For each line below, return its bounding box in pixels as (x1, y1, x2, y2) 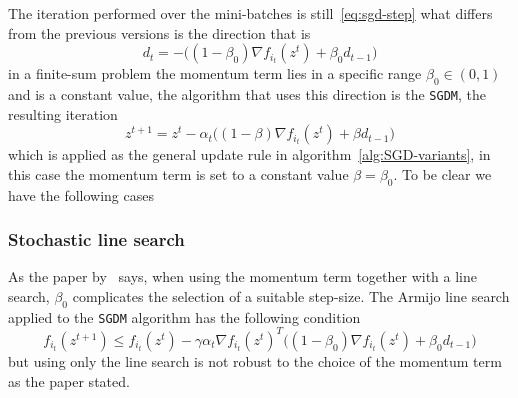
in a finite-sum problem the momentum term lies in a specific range (8, 63, 422, 84)
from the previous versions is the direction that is (8, 22, 311, 43)
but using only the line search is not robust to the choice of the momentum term (8, 350, 502, 371)
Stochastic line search (8, 227, 185, 252)
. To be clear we (393, 163, 492, 184)
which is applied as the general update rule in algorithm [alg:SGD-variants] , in (8, 144, 491, 165)
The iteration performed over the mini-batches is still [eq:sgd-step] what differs (8, 3, 493, 23)
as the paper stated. (8, 370, 130, 391)
